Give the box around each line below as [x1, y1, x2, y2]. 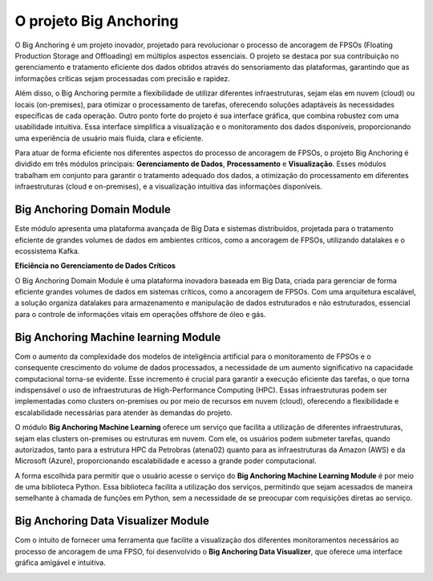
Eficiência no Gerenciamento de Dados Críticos [14, 261, 176, 270]
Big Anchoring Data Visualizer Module [14, 514, 210, 528]
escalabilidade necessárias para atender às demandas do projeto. [14, 408, 233, 417]
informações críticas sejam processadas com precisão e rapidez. [14, 73, 230, 83]
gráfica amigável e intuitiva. [14, 558, 106, 567]
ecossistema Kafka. [14, 246, 80, 256]
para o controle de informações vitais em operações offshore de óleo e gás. [14, 309, 266, 319]
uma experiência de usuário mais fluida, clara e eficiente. [14, 133, 204, 143]
